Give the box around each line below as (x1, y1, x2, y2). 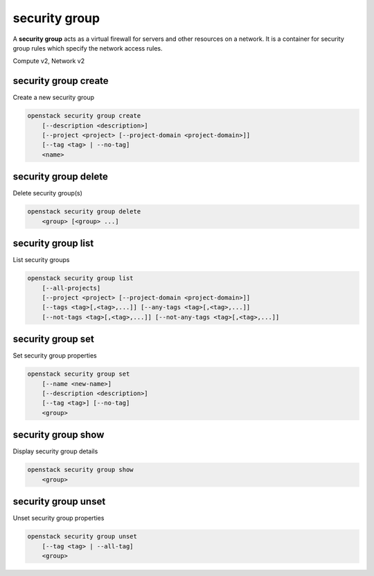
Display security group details (12, 447, 98, 455)
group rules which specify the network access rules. (12, 44, 163, 52)
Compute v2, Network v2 (12, 57, 85, 65)
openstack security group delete (27, 208, 141, 216)
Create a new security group (12, 94, 95, 102)
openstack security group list (27, 274, 134, 282)
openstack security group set (27, 370, 130, 378)
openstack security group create (27, 112, 141, 120)
